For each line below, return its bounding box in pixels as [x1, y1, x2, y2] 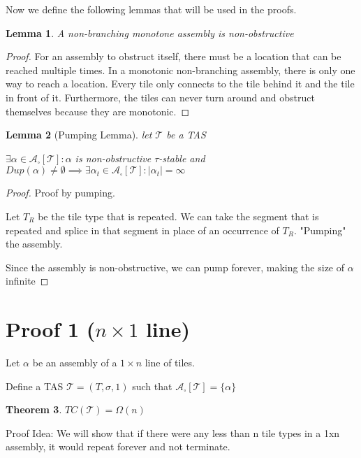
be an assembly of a [32, 355, 117, 370]
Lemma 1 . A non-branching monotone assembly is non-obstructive [6, 25, 294, 40]
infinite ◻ [6, 273, 49, 288]
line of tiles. [145, 355, 195, 370]
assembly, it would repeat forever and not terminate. [6, 439, 230, 454]
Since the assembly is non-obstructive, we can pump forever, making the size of [6, 259, 345, 274]
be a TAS [166, 127, 206, 142]
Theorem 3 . [6, 402, 62, 417]
